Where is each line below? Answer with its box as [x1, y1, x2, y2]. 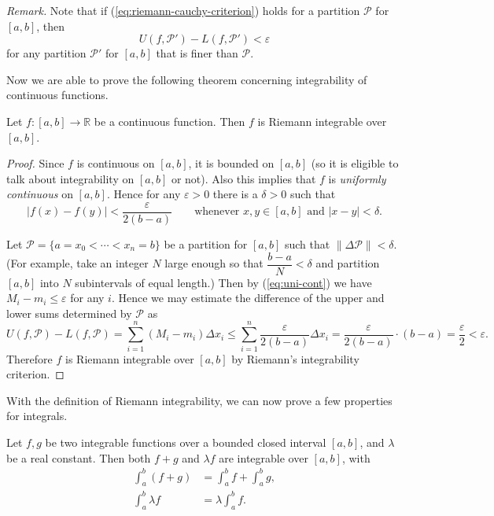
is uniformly [328, 170, 386, 186]
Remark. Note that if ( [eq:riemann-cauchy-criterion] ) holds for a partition [6, 2, 360, 18]
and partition [315, 255, 380, 271]
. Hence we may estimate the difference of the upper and [111, 289, 385, 306]
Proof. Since [6, 155, 65, 171]
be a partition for [164, 236, 248, 252]
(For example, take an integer [6, 255, 149, 271]
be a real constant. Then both [6, 449, 151, 466]
